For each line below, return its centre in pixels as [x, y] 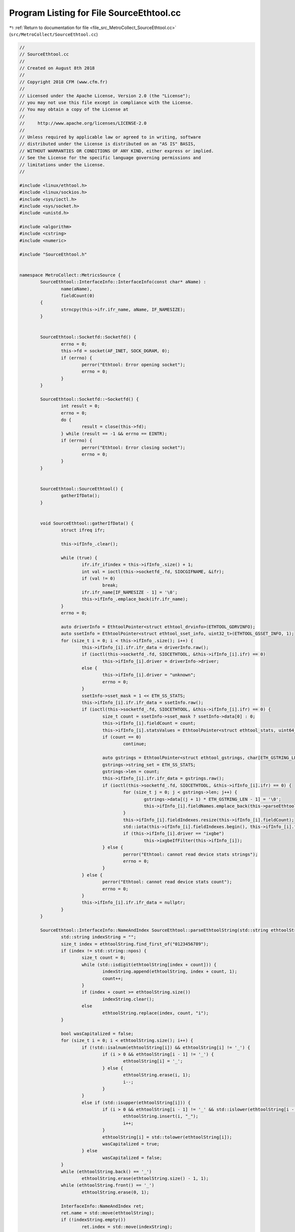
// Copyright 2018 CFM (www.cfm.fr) [64, 82]
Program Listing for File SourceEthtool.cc [95, 13]
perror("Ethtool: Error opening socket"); [133, 364]
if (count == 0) [122, 737]
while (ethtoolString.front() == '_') [107, 1185]
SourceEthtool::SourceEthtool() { [82, 489]
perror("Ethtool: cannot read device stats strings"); [191, 854]
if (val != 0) [98, 578]
